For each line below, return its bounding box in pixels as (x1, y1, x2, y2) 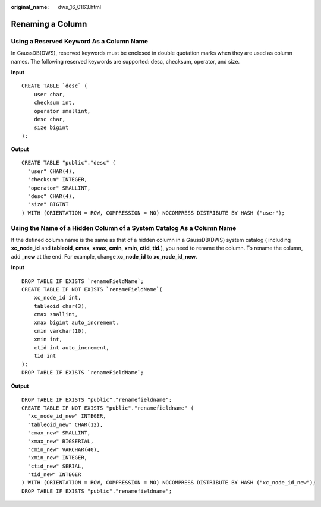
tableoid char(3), (33, 303, 88, 309)
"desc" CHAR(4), (27, 193, 75, 200)
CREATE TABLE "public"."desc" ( (21, 159, 116, 166)
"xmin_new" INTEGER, (27, 455, 88, 461)
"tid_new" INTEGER (27, 471, 81, 478)
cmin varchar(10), (33, 327, 88, 334)
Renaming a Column (11, 18, 87, 29)
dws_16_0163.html (58, 4, 101, 10)
